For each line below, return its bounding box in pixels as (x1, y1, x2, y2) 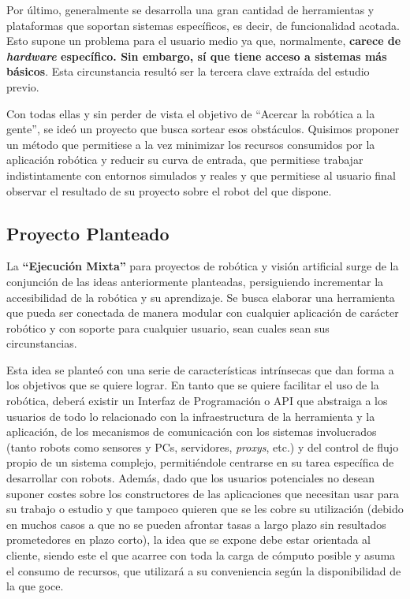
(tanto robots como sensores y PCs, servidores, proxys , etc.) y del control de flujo (6, 438, 399, 455)
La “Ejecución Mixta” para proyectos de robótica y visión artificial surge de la (6, 258, 399, 274)
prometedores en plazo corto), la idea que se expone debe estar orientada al (6, 531, 371, 548)
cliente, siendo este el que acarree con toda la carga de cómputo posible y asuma (6, 547, 396, 564)
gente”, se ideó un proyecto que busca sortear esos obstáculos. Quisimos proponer (6, 121, 400, 137)
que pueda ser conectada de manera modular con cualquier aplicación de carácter (6, 304, 399, 321)
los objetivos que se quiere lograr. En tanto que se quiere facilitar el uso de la (6, 377, 379, 393)
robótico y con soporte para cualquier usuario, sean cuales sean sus (6, 319, 330, 336)
